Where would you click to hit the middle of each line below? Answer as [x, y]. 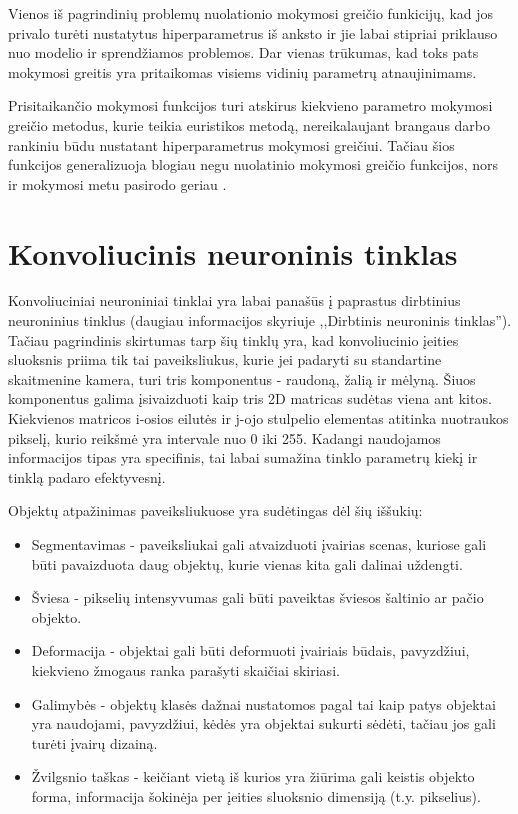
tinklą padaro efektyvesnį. [87, 476]
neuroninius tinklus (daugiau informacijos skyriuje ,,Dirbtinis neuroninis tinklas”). [260, 320]
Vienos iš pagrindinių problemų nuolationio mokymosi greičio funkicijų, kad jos [251, 13]
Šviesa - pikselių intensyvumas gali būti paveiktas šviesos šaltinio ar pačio [257, 597]
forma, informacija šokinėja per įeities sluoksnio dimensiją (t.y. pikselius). [256, 795]
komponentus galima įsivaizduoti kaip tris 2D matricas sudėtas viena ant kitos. [250, 398]
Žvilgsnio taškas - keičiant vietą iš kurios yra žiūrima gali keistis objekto [253, 776]
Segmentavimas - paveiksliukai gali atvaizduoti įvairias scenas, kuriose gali [259, 544]
